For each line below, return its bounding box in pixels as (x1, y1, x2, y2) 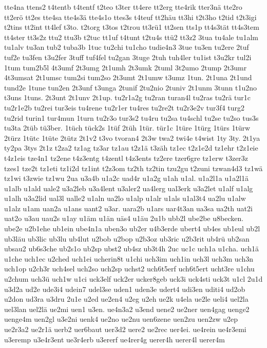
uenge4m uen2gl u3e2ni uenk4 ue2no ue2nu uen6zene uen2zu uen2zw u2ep (4, 314, 238, 324)
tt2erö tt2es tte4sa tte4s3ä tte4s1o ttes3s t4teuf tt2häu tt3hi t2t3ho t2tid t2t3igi (4, 11, 257, 22)
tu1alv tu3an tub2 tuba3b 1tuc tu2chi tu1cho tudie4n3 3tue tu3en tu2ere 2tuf (4, 42, 249, 52)
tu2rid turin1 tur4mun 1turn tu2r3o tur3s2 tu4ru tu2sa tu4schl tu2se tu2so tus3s (4, 112, 259, 123)
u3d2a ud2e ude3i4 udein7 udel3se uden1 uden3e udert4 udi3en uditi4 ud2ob (4, 283, 245, 294)
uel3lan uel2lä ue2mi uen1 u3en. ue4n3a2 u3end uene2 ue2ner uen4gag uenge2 (4, 303, 250, 314)
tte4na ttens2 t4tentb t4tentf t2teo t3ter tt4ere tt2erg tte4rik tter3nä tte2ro (4, 2, 242, 12)
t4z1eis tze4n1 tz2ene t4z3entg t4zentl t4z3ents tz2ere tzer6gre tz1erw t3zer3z (4, 152, 249, 163)
